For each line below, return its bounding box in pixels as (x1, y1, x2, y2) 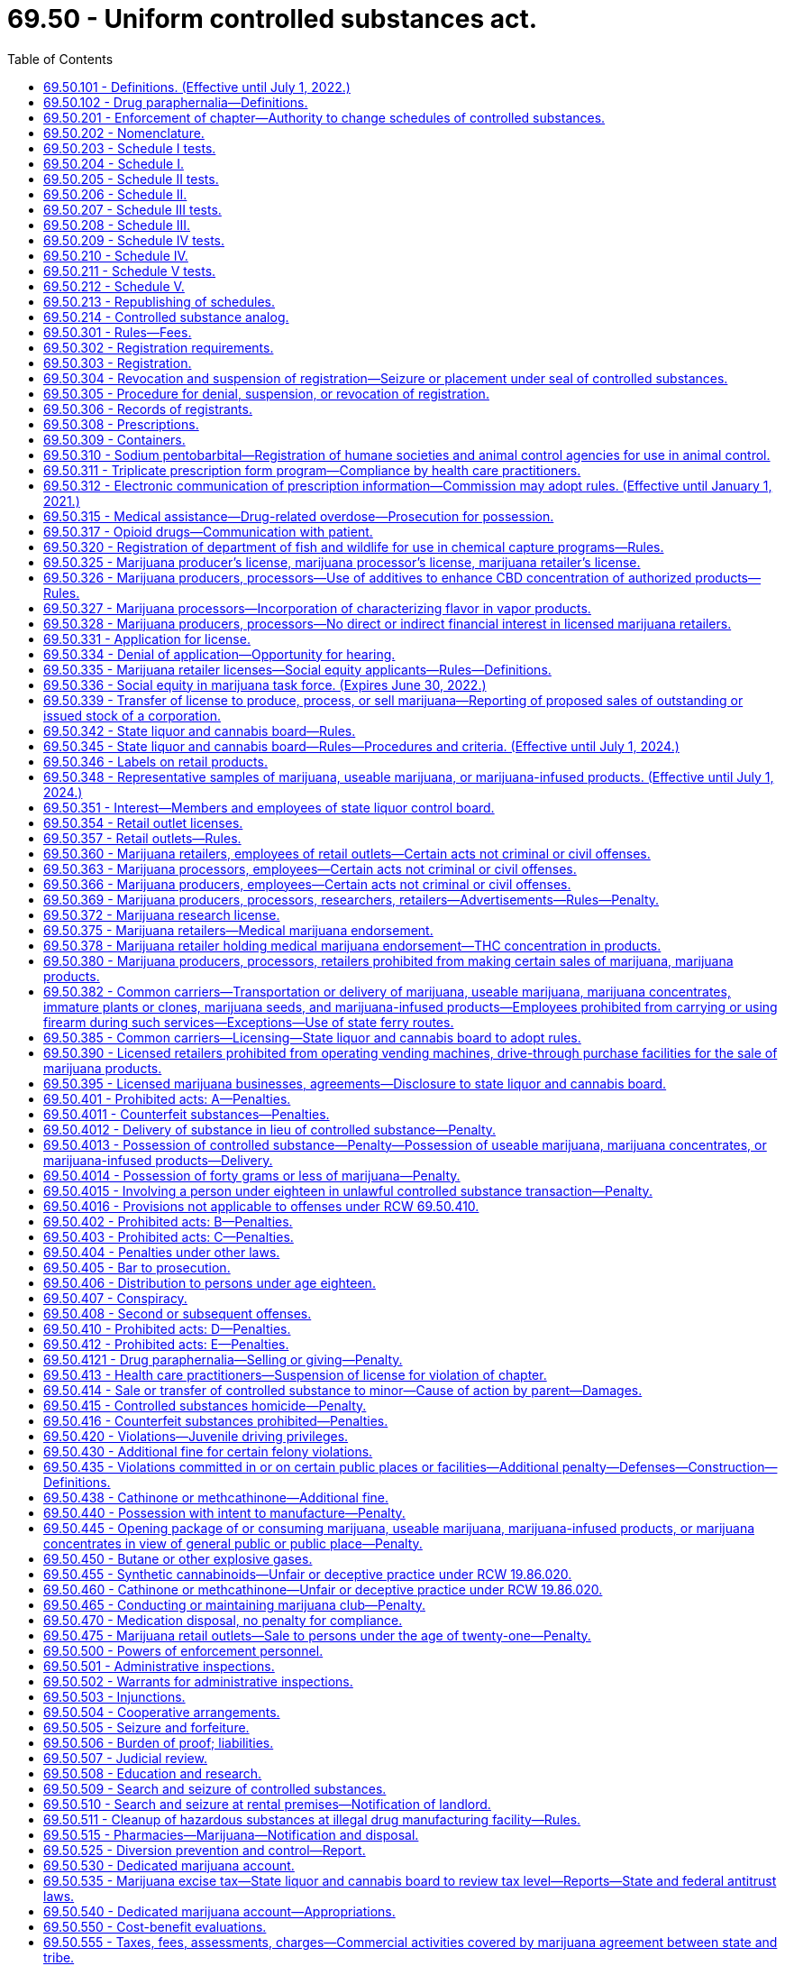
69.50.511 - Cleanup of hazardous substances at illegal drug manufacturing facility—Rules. (43, 1811, 581, 1827)
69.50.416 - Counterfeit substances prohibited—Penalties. (43, 1412, 388, 1429)
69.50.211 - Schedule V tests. (43, 262, 216, 279)
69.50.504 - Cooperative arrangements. (43, 1704, 280, 1720)
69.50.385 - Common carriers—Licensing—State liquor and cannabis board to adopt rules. (43, 1029, 581, 1045)
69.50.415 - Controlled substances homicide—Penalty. (43, 1397, 367, 1413)
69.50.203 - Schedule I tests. (43, 140, 216, 156)
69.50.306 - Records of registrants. (43, 400, 252, 417)
